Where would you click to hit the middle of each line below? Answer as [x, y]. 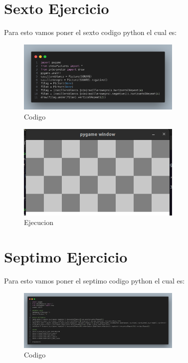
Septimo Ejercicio [66, 257]
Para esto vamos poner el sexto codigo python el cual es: [91, 32]
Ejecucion [39, 222]
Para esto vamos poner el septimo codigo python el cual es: [94, 281]
